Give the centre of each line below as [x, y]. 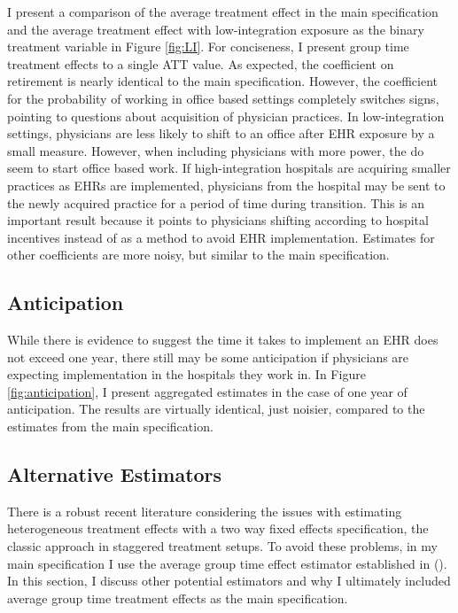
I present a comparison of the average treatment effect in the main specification [223, 12]
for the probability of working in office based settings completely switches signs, [223, 98]
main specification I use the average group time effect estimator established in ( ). [227, 563]
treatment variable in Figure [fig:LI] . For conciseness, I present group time [208, 47]
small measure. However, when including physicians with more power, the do [216, 150]
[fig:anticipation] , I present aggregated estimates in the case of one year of [207, 391]
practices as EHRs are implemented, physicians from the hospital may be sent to [226, 185]
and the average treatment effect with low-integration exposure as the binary [216, 29]
